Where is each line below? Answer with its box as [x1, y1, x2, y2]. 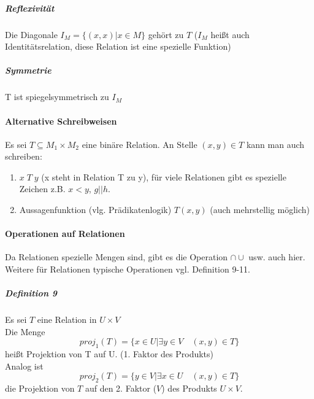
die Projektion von [5, 382, 75, 395]
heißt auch [210, 28, 250, 41]
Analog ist [5, 359, 44, 372]
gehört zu [148, 28, 184, 41]
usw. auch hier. [248, 250, 305, 263]
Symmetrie [5, 64, 52, 77]
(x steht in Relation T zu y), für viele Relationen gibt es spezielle [41, 170, 286, 183]
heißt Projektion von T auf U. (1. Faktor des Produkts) [5, 347, 214, 360]
